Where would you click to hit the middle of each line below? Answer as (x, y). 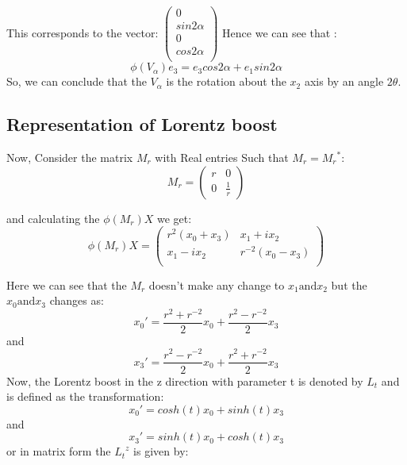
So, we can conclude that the (77, 81)
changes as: (77, 300)
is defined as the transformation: (85, 396)
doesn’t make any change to (217, 284)
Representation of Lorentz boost (142, 124)
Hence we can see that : (280, 32)
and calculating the (53, 218)
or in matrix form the (59, 451)
